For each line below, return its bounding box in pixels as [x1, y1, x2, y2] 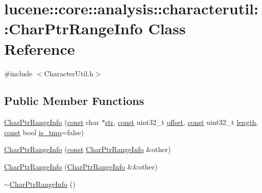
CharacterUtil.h [44, 68, 93, 78]
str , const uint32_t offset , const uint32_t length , [105, 117, 258, 127]
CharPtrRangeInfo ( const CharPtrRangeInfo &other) [4, 144, 171, 155]
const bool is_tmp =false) [4, 126, 84, 137]
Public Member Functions [4, 93, 144, 109]
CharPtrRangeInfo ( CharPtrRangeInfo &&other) [4, 161, 158, 172]
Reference [4, 38, 75, 59]
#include [4, 68, 33, 78]
